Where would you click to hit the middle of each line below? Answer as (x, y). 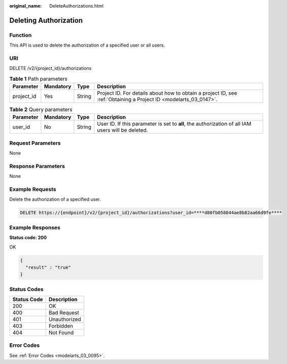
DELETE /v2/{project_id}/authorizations (50, 68)
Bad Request (64, 313)
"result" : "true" (48, 267)
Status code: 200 (28, 237)
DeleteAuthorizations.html (77, 6)
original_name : (26, 6)
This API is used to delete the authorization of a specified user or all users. (87, 45)
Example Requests (33, 189)
